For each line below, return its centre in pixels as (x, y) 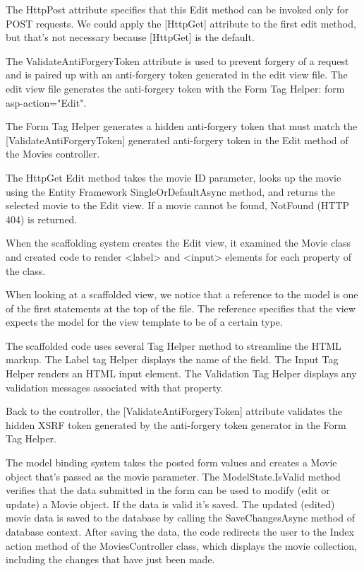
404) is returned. (42, 219)
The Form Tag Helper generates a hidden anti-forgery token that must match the (182, 126)
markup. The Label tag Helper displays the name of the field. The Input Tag (172, 359)
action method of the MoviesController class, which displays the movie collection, (181, 545)
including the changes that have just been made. (110, 559)
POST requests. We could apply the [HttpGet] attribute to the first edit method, (181, 23)
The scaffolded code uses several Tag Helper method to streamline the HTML (174, 345)
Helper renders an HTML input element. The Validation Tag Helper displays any (181, 373)
